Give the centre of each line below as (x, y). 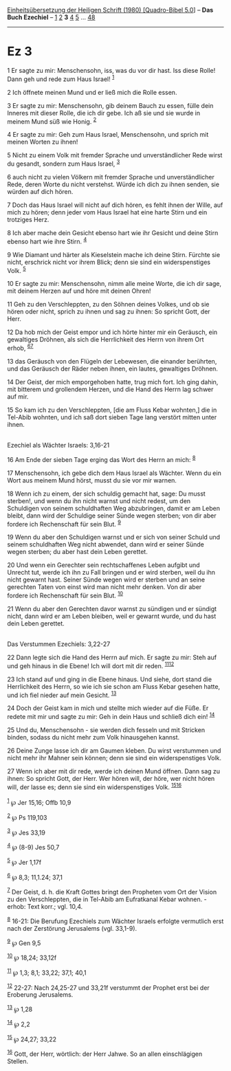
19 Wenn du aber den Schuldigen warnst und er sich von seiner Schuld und (114, 537)
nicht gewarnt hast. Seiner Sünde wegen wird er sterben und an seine (106, 579)
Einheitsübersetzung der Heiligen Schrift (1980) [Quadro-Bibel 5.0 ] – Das (110, 10)
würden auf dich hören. (40, 191)
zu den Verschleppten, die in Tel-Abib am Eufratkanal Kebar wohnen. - (107, 899)
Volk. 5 (16, 269)
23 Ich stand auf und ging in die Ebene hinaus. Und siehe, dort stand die (109, 679)
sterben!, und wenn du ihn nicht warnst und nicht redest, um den (99, 500)
